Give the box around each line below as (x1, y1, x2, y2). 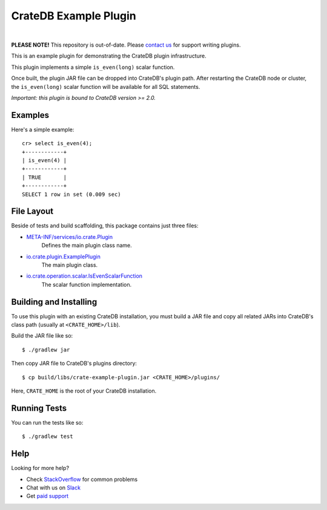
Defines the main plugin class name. (41, 242, 133, 249)
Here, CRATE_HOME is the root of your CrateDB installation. (11, 387, 157, 394)
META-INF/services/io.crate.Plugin (26, 233, 113, 240)
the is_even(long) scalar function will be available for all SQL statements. (11, 83, 200, 90)
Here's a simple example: (11, 126, 74, 133)
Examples (11, 110, 50, 120)
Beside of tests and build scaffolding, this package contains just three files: (11, 222, 199, 229)
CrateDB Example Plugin (11, 9, 136, 22)
